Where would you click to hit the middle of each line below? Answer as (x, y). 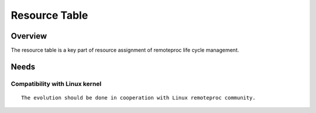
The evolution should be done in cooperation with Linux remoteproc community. (138, 98)
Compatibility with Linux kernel (56, 84)
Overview (29, 36)
